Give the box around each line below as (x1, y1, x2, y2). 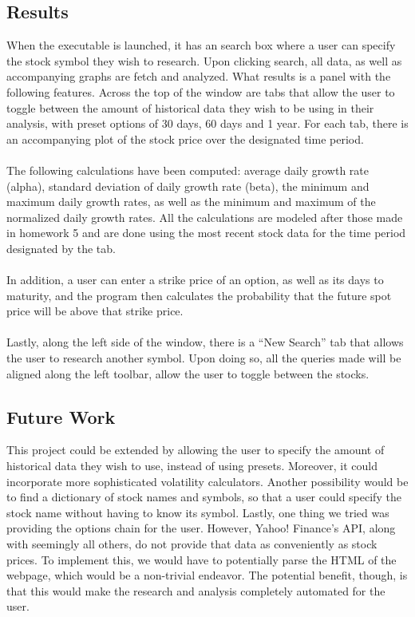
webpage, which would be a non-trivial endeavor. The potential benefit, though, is (6, 567, 408, 583)
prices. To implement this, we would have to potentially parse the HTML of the (6, 551, 397, 568)
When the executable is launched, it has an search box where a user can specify (6, 37, 396, 53)
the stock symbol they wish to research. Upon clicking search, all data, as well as (6, 52, 402, 69)
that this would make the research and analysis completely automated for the (6, 582, 385, 599)
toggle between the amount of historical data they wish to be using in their (6, 99, 374, 116)
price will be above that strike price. (6, 303, 184, 319)
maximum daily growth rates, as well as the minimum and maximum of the (6, 193, 376, 210)
